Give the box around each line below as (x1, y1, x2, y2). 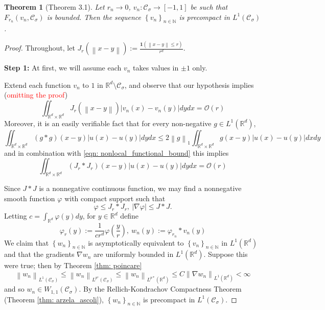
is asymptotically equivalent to (88, 237, 184, 248)
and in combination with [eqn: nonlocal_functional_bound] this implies (4, 147, 229, 158)
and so (4, 283, 25, 294)
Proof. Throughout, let (4, 42, 75, 53)
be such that (190, 2, 228, 12)
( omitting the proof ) (4, 89, 68, 100)
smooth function (4, 193, 55, 203)
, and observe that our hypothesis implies (124, 79, 254, 90)
